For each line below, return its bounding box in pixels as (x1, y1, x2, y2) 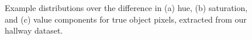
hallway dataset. (5, 24, 63, 37)
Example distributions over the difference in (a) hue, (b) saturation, (5, 2, 248, 13)
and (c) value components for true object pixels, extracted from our (5, 13, 247, 25)
